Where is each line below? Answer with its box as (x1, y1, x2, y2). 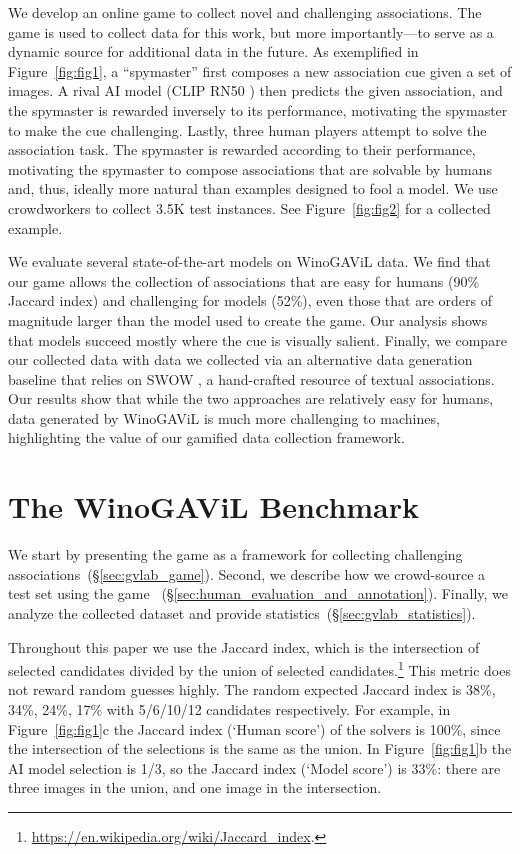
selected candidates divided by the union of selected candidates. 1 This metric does (8, 657, 511, 680)
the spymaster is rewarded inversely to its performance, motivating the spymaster (8, 99, 508, 120)
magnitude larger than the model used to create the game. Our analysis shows (8, 309, 488, 330)
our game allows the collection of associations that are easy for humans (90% (8, 270, 480, 291)
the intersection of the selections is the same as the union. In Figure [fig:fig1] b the (8, 738, 512, 759)
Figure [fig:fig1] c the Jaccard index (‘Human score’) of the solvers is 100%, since (8, 718, 501, 739)
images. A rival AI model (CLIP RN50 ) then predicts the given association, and (8, 80, 503, 101)
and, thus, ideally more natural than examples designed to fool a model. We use (8, 178, 498, 199)
